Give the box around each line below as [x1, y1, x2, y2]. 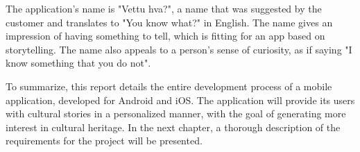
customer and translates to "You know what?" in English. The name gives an [6, 15, 333, 29]
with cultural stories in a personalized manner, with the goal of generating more [6, 106, 346, 121]
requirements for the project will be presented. [6, 133, 203, 148]
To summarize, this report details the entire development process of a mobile [6, 78, 332, 93]
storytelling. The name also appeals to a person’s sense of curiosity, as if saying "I [6, 42, 352, 56]
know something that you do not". [6, 56, 151, 70]
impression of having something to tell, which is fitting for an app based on [6, 28, 325, 43]
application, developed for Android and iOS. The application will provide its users [6, 92, 355, 107]
